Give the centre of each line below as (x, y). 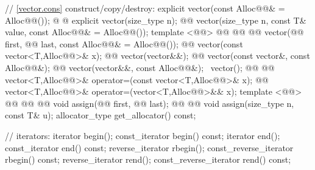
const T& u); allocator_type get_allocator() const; (101, 115)
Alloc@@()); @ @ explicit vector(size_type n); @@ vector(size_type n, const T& (156, 20)
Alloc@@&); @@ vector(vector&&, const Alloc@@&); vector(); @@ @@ (140, 67)
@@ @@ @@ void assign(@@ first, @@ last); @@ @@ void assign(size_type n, (150, 103)
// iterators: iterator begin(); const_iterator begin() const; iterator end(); (143, 135)
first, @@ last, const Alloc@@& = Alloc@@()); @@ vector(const (124, 43)
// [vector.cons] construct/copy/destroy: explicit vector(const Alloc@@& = (145, 8)
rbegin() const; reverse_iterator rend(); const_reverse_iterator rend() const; (148, 159)
